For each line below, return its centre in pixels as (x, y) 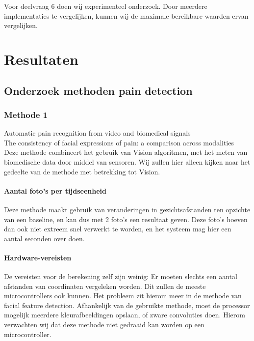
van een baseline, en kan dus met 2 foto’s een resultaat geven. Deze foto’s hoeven (126, 219)
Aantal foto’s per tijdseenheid (55, 190)
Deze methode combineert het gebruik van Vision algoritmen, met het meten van (126, 152)
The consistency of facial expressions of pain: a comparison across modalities (119, 142)
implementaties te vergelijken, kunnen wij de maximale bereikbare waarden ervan (126, 15)
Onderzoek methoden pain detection (98, 90)
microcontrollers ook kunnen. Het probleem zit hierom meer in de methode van (123, 296)
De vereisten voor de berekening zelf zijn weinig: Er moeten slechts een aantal (121, 276)
